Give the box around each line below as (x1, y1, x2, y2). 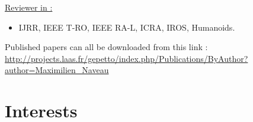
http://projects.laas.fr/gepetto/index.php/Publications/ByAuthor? (5, 52, 248, 64)
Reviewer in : (5, 1, 53, 13)
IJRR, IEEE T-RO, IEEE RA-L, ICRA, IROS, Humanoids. (18, 21, 235, 33)
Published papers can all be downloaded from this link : (5, 41, 208, 53)
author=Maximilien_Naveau (5, 64, 109, 76)
